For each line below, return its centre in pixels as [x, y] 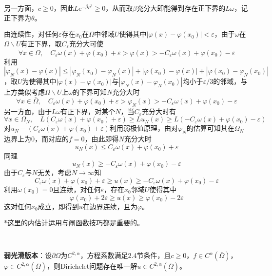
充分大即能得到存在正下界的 [181, 8]
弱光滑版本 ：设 [28, 255]
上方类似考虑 [24, 92]
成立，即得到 [58, 206]
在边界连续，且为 [110, 206]
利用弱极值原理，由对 [144, 128]
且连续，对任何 [77, 189]
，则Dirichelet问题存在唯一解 [92, 266]
